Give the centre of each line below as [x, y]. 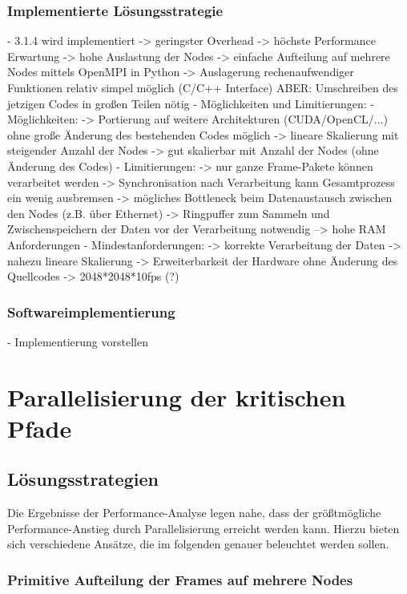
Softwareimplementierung [91, 311]
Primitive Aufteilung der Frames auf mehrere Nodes [180, 580]
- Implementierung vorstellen [78, 341]
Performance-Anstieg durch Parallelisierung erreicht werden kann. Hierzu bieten [203, 528]
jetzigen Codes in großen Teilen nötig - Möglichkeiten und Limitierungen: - [191, 103]
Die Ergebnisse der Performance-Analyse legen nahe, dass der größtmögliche [194, 513]
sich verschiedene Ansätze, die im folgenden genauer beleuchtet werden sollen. [198, 544]
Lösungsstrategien [83, 479]
